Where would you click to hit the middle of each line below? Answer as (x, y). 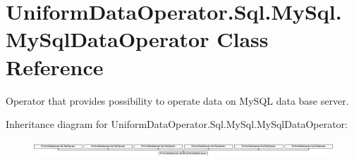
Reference (55, 66)
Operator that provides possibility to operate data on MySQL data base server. (177, 100)
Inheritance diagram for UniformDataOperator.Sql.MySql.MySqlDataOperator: (177, 124)
